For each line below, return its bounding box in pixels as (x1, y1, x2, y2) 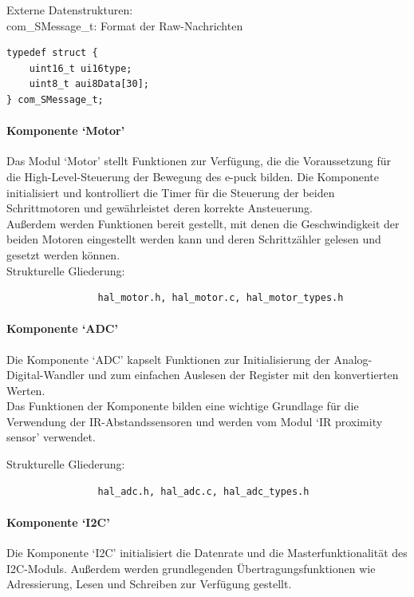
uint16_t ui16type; (29, 62, 132, 74)
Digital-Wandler (6, 366, 85, 383)
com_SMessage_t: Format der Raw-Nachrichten (6, 17, 243, 34)
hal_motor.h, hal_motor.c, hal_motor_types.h (97, 292, 344, 304)
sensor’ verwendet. (6, 429, 96, 445)
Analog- (333, 350, 373, 367)
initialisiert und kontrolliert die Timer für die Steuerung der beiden (6, 184, 335, 200)
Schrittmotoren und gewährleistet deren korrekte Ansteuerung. (6, 200, 313, 216)
